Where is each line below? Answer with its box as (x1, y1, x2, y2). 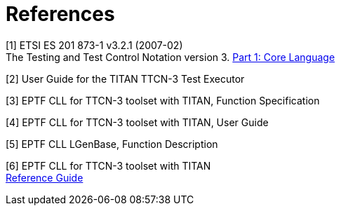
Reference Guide (6, 171, 83, 184)
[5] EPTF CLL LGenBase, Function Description (6, 137, 218, 150)
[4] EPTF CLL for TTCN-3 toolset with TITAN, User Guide (6, 116, 269, 128)
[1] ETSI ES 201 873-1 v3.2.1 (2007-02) (6, 39, 183, 51)
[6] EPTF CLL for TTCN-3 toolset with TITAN (6, 159, 211, 172)
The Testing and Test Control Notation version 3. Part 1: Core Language (6, 50, 335, 63)
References (6, 2, 115, 26)
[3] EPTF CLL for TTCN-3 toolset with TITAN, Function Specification (6, 94, 320, 107)
